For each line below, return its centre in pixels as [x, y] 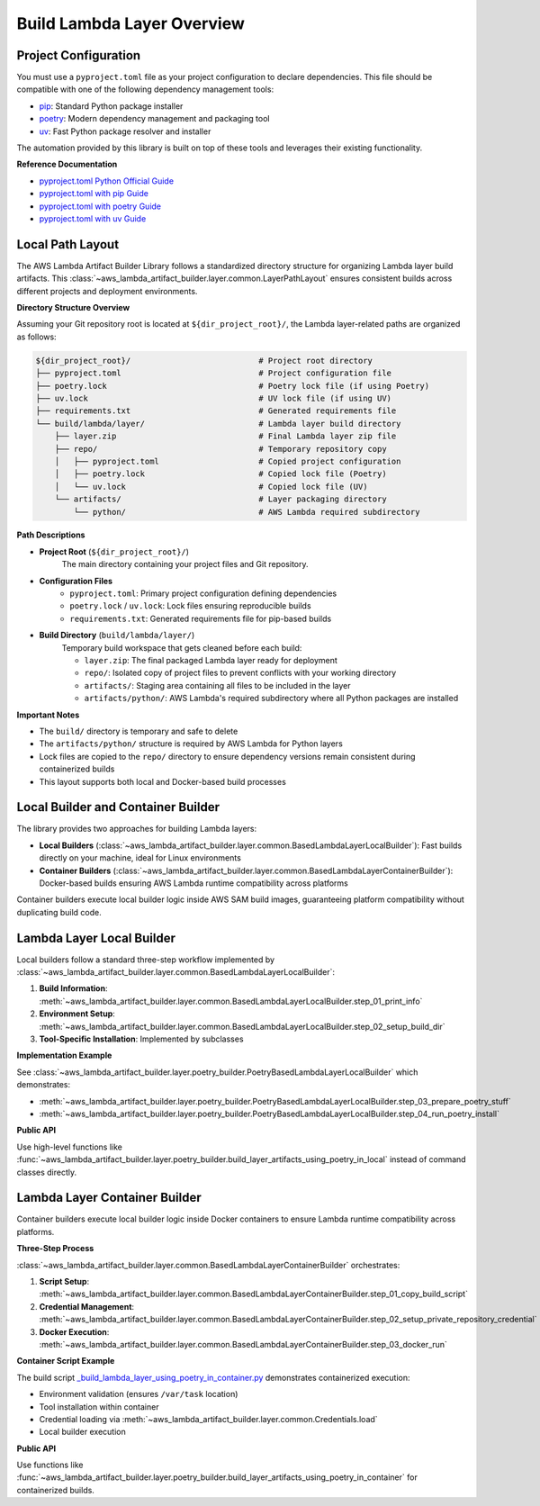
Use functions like [50, 1465]
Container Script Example [66, 1361]
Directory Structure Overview [73, 308]
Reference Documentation [67, 164]
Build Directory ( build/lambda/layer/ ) [117, 636]
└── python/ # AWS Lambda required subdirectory [247, 512]
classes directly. [47, 1172]
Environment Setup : [77, 1014]
